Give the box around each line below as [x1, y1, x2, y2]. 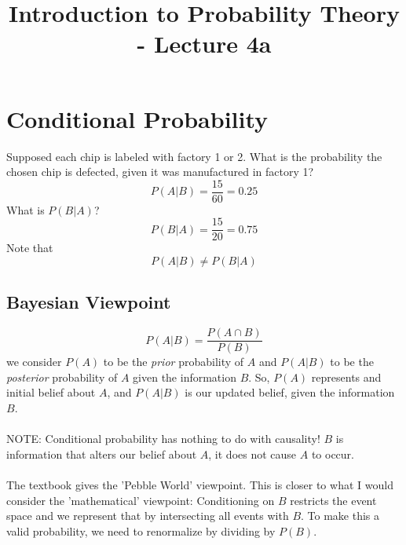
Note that [6, 240, 53, 256]
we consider [6, 353, 62, 370]
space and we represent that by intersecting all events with [6, 507, 289, 524]
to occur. [311, 445, 354, 462]
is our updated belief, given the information [185, 384, 395, 401]
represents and [311, 368, 382, 385]
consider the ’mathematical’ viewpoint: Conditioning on [6, 492, 275, 508]
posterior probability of [6, 368, 118, 385]
